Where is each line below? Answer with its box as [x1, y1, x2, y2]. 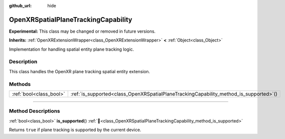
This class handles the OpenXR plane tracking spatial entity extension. [9, 68, 150, 74]
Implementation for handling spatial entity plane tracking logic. [9, 46, 134, 52]
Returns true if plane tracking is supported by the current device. [9, 127, 142, 133]
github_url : [9, 3, 32, 8]
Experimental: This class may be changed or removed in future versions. [9, 28, 156, 34]
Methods [9, 80, 31, 87]
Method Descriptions [9, 108, 60, 115]
